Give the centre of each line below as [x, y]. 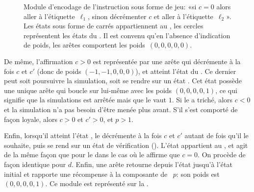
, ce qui [226, 90]
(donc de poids [59, 71]
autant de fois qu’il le [216, 135]
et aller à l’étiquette [183, 16]
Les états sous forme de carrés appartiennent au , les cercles [114, 26]
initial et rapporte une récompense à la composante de [86, 174]
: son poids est [198, 174]
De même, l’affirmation [38, 61]
